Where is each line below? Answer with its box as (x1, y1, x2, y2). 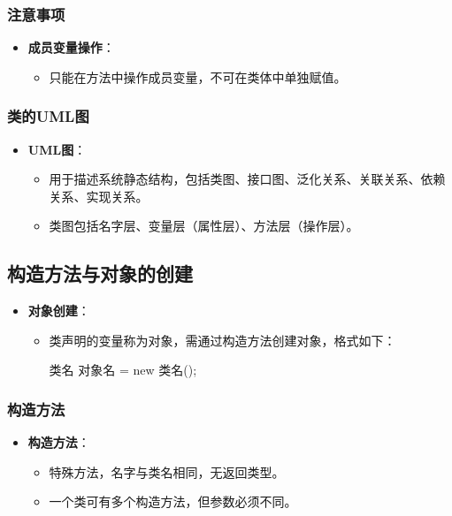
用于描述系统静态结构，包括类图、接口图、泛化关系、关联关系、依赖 (49, 170, 446, 188)
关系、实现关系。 (49, 186, 149, 205)
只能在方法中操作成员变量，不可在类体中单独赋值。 (49, 67, 347, 86)
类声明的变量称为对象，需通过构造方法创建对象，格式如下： (49, 330, 396, 349)
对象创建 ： (27, 301, 90, 320)
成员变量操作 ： (27, 38, 115, 57)
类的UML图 (7, 105, 89, 127)
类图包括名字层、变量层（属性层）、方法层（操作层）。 (49, 216, 359, 235)
